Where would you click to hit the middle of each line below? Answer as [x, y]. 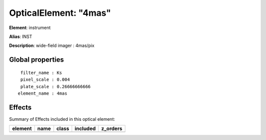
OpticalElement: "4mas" [60, 13]
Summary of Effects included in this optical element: [62, 119]
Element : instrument [30, 28]
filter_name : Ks [41, 72]
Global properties [36, 60]
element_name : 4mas [43, 93]
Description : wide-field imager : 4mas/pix [52, 46]
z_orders [112, 129]
